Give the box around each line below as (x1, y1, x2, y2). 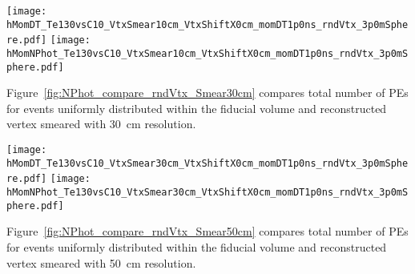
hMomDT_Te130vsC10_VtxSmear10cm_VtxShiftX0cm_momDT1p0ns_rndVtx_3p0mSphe (6, 18, 409, 30)
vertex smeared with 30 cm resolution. (6, 115, 196, 132)
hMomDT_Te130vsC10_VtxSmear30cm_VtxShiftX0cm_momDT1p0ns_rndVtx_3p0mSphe (6, 157, 409, 169)
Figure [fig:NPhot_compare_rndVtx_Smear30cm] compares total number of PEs (6, 84, 409, 101)
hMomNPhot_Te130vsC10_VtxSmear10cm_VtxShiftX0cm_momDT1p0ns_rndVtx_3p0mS (6, 47, 409, 59)
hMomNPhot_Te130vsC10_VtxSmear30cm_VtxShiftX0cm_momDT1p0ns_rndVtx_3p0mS (6, 187, 409, 199)
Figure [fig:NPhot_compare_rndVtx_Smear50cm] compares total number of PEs (6, 223, 409, 240)
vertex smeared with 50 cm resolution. (6, 254, 196, 271)
